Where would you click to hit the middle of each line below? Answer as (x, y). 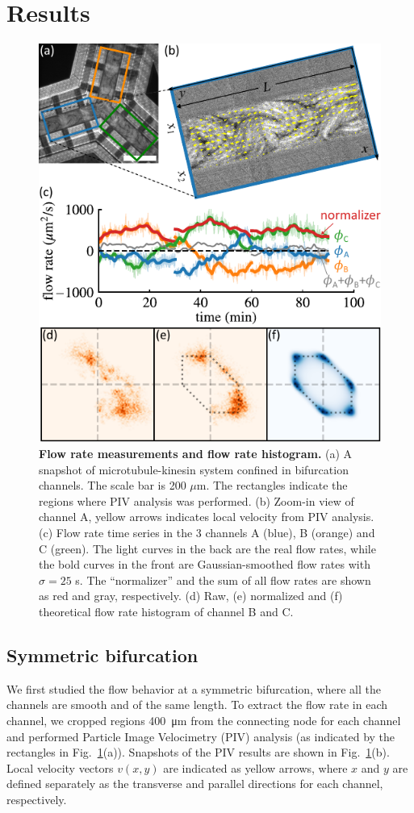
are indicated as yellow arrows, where (255, 767)
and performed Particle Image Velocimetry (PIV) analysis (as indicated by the (201, 736)
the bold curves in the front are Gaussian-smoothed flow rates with (205, 564)
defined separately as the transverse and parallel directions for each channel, (195, 784)
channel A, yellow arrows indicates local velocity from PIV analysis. (207, 517)
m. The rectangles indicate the (272, 485)
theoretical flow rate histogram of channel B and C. (166, 611)
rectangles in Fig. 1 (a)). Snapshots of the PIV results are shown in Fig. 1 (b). (198, 752)
